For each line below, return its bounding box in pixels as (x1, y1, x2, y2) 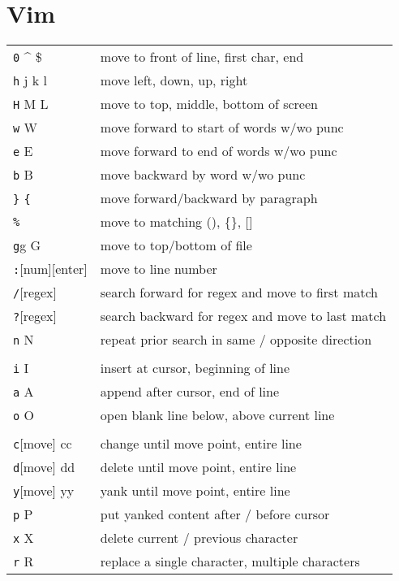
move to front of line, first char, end (100, 47, 304, 67)
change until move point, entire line (100, 434, 302, 453)
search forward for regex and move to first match (100, 283, 379, 302)
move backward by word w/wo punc (100, 165, 306, 184)
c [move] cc (13, 434, 72, 453)
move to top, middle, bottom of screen (100, 94, 318, 114)
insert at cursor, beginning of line (100, 358, 290, 378)
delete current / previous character (100, 528, 298, 548)
